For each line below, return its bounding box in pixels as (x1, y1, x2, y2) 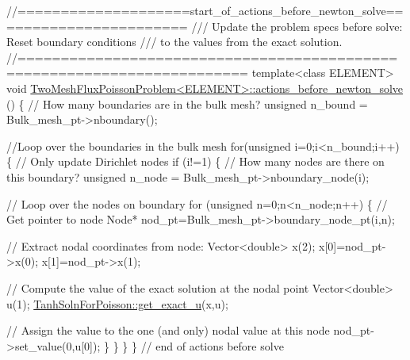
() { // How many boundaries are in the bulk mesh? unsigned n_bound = (6, 95, 368, 112)
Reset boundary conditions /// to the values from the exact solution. (6, 33, 343, 50)
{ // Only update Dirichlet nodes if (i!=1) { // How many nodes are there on (6, 153, 385, 170)
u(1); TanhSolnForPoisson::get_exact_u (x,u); (6, 295, 228, 312)
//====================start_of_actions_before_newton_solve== (6, 2, 404, 18)
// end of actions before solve (140, 337, 284, 354)
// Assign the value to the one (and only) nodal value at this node (6, 322, 330, 339)
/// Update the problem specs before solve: (191, 17, 403, 34)
